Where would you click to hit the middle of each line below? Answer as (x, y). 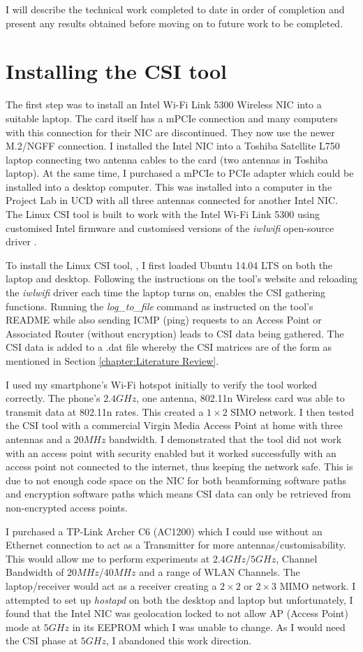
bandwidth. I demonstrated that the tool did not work (225, 439)
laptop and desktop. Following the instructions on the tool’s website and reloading (181, 278)
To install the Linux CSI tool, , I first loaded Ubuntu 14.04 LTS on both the (169, 265)
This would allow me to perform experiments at (108, 558)
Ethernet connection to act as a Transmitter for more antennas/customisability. (176, 545)
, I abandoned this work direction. (179, 640)
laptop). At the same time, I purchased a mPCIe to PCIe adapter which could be (180, 173)
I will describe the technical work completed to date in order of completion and (175, 9)
